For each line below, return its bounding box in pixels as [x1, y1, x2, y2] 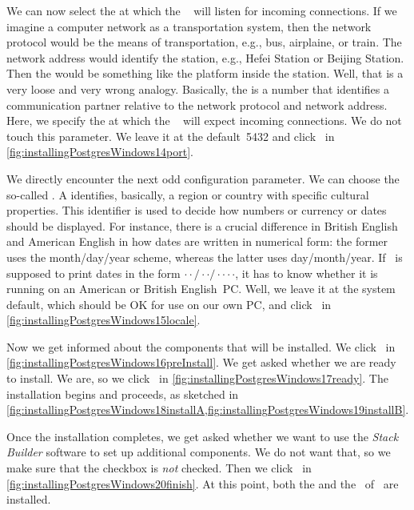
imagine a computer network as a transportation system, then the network [6, 18, 372, 34]
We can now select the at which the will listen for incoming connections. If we [6, 2, 397, 18]
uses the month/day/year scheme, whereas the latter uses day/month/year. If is [6, 248, 403, 265]
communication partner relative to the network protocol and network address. [6, 96, 388, 113]
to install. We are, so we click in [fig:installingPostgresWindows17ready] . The [6, 370, 388, 387]
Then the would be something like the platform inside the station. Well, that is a [6, 65, 404, 82]
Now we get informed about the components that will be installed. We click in [6, 338, 396, 355]
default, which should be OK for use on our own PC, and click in [6, 295, 332, 312]
